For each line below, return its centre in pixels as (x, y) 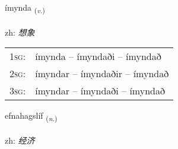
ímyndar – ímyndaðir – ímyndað (102, 74)
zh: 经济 (20, 140)
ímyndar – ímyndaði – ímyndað (100, 91)
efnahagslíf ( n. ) (31, 116)
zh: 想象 (20, 32)
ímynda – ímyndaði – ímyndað (98, 56)
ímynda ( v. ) (25, 8)
